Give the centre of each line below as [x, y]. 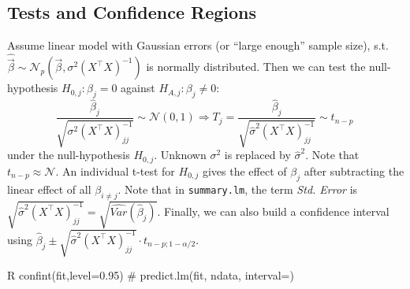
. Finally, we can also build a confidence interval [273, 211]
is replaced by [257, 155]
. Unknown [180, 155]
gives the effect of [244, 170]
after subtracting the [354, 170]
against [138, 88]
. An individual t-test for [115, 170]
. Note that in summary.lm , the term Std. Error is [238, 189]
